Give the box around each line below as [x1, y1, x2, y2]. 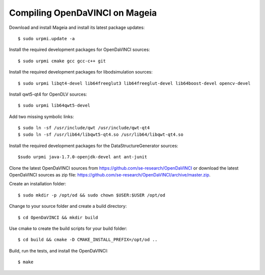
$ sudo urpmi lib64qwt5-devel [18, 103, 91, 108]
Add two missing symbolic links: [9, 113, 75, 120]
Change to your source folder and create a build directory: [9, 203, 127, 209]
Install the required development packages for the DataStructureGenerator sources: [9, 143, 179, 149]
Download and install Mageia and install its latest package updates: [9, 25, 145, 30]
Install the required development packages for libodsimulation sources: [9, 69, 153, 75]
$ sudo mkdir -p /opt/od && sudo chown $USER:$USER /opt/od [18, 192, 165, 198]
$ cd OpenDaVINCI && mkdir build [18, 215, 98, 220]
